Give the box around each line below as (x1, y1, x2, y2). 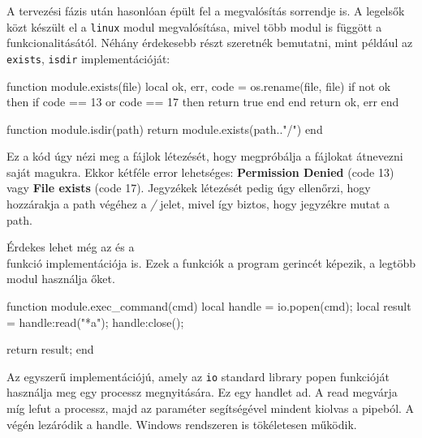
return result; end (6, 341, 94, 358)
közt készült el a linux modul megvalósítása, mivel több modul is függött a (6, 18, 382, 35)
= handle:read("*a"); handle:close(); (6, 313, 184, 330)
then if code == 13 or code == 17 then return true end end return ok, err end (6, 93, 399, 110)
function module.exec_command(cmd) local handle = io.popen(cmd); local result (6, 298, 411, 315)
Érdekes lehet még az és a (6, 238, 135, 255)
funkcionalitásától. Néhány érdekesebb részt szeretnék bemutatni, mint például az (6, 34, 413, 51)
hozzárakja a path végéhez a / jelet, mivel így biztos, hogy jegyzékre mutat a (6, 195, 390, 213)
